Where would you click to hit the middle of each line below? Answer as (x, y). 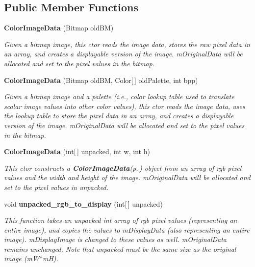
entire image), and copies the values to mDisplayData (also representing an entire (127, 229)
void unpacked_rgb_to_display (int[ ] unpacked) (83, 203)
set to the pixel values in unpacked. (56, 187)
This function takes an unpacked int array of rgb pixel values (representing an (121, 220)
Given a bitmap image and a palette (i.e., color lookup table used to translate (119, 96)
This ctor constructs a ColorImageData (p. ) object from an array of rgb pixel (123, 168)
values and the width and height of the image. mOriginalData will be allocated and (127, 177)
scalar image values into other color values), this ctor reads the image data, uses (125, 106)
